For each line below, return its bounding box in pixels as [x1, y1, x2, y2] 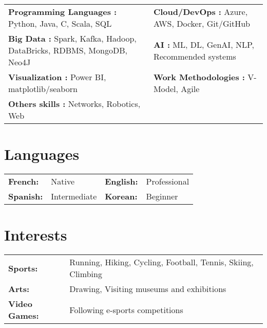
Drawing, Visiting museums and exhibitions [69, 283, 226, 295]
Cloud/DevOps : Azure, [153, 6, 248, 17]
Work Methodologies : [153, 71, 245, 83]
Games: [8, 309, 39, 322]
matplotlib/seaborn [8, 83, 78, 95]
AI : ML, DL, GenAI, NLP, [153, 38, 254, 50]
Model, [153, 83, 178, 95]
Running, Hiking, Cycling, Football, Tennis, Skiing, [69, 256, 254, 268]
